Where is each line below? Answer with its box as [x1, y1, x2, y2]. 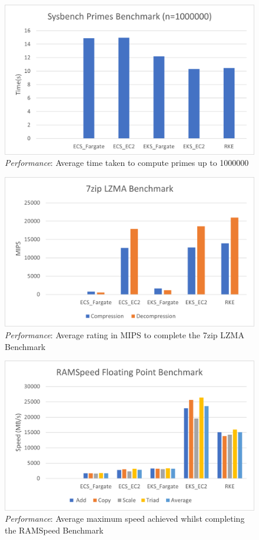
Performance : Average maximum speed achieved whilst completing [5, 512, 245, 525]
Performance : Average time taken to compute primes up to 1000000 [5, 156, 249, 169]
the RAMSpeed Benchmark [5, 524, 104, 536]
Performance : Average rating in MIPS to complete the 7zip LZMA [5, 329, 244, 341]
